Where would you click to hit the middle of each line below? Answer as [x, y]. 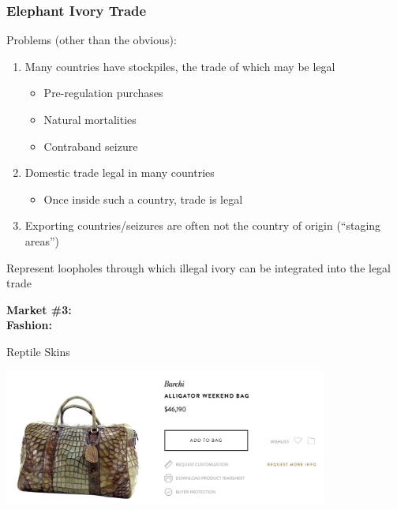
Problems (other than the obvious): [92, 40]
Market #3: [39, 309]
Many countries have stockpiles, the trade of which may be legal [180, 66]
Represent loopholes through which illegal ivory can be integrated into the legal [199, 267]
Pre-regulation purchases [103, 93]
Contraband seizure [91, 146]
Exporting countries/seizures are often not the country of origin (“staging [203, 225]
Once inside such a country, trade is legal [143, 199]
